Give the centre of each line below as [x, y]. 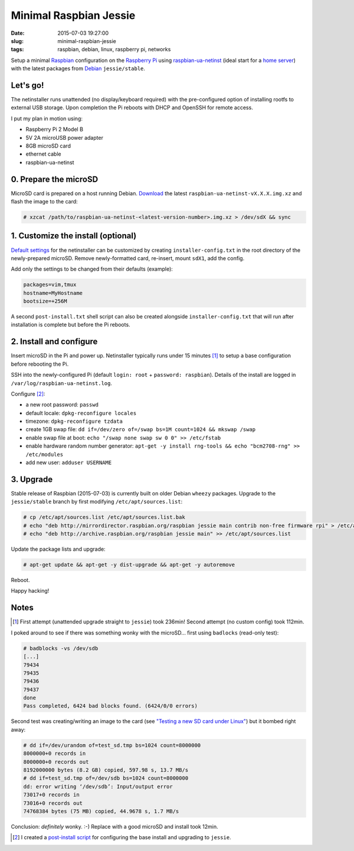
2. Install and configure [54, 342]
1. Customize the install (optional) [74, 236]
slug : [17, 41]
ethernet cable [43, 154]
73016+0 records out [53, 803]
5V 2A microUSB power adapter [64, 137]
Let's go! [27, 85]
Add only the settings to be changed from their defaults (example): [92, 269]
